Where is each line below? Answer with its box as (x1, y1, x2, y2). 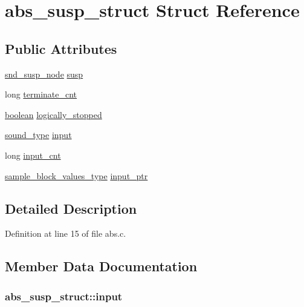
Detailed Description (5, 199, 137, 217)
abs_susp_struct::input (5, 288, 123, 303)
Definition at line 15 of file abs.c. (5, 227, 126, 240)
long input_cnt (5, 148, 61, 161)
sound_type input (5, 128, 72, 141)
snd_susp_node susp (5, 67, 83, 80)
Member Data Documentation (5, 257, 198, 276)
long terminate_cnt (5, 88, 77, 101)
